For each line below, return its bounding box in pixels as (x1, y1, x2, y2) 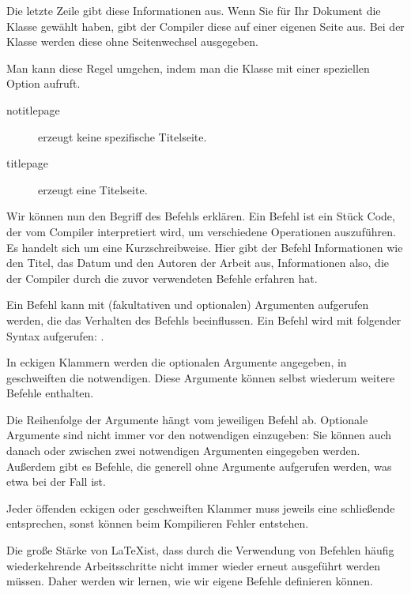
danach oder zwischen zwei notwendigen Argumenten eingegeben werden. (6, 442, 360, 459)
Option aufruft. (6, 75, 81, 92)
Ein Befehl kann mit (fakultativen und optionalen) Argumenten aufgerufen (6, 296, 369, 313)
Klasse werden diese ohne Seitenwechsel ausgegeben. (6, 33, 258, 50)
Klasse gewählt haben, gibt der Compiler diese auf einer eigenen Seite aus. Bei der (6, 17, 405, 34)
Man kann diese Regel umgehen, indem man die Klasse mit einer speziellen (6, 59, 370, 76)
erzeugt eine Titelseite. (38, 181, 148, 197)
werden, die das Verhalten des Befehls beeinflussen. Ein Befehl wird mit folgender (6, 311, 402, 328)
